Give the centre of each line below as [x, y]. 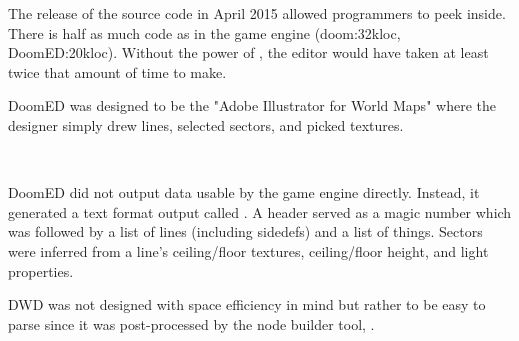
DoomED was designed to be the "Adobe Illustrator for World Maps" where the [252, 105]
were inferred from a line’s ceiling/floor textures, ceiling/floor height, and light [248, 250]
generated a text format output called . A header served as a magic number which [260, 211]
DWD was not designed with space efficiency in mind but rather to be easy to [247, 304]
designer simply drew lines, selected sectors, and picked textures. [206, 124]
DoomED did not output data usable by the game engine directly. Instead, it [244, 192]
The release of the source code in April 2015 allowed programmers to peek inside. [257, 13]
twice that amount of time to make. [117, 71]
